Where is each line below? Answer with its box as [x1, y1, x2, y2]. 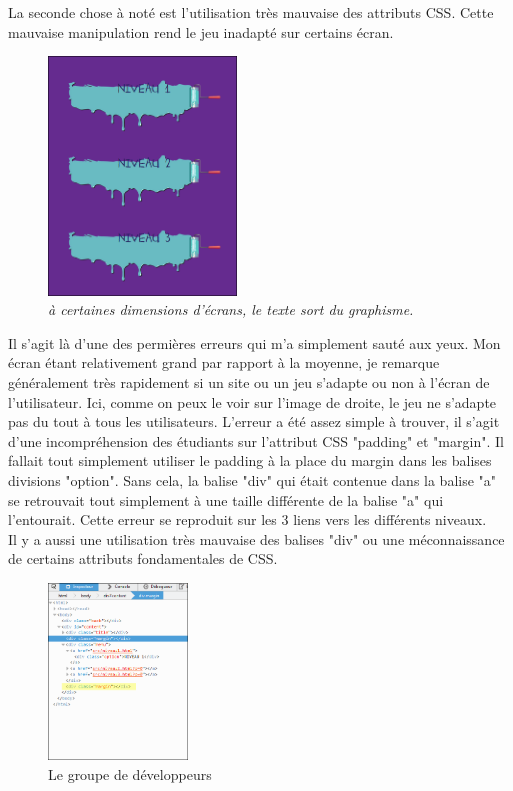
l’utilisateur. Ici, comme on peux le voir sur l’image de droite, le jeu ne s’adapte [8, 391, 497, 412]
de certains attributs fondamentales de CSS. [8, 548, 278, 569]
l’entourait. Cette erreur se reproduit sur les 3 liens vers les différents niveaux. [8, 509, 487, 530]
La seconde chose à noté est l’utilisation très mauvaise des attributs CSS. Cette [8, 2, 494, 22]
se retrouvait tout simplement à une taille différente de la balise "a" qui [8, 489, 444, 510]
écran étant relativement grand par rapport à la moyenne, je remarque [8, 352, 440, 373]
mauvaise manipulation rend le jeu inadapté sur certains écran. [8, 21, 394, 42]
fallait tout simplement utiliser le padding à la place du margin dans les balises [8, 450, 492, 471]
